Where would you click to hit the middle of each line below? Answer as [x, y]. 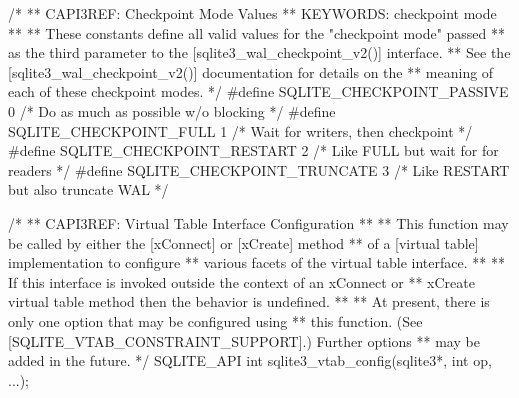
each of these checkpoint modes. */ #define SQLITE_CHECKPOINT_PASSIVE [258, 91]
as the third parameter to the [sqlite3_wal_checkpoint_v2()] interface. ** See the [259, 52]
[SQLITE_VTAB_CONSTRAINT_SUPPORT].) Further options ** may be [244, 340]
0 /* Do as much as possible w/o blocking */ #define [172, 110]
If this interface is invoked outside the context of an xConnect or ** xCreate [241, 281]
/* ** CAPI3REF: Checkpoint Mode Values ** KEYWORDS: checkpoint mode [252, 13]
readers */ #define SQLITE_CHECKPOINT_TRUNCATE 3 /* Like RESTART [259, 169]
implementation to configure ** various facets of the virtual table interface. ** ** [256, 262]
